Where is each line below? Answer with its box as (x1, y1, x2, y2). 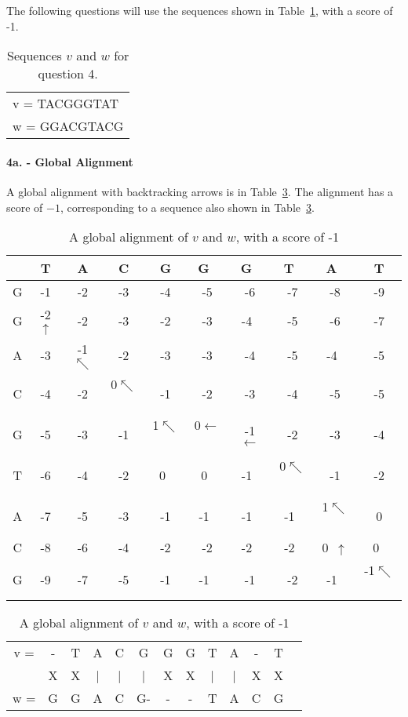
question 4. (38, 64, 98, 83)
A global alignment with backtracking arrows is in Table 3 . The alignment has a (6, 184, 394, 200)
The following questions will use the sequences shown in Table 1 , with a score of (6, 2, 393, 19)
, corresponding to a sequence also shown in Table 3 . (60, 198, 315, 215)
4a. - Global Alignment (6, 153, 133, 169)
